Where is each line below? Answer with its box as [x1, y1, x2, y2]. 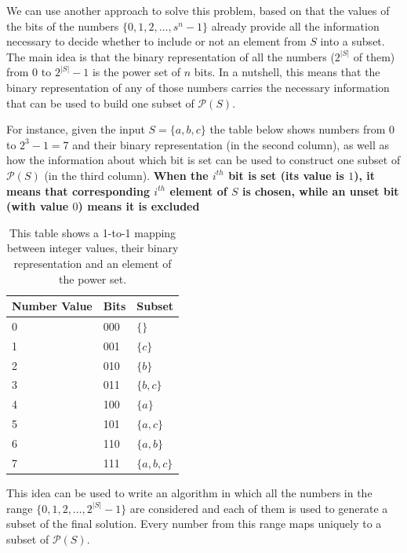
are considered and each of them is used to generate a [129, 500, 388, 516]
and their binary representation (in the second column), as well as [72, 136, 389, 152]
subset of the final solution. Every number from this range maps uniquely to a [6, 515, 382, 532]
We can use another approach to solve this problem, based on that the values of [6, 2, 390, 18]
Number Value [12, 298, 93, 314]
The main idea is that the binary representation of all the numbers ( [6, 48, 335, 64]
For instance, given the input [6, 121, 145, 137]
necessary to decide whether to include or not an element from [6, 33, 307, 49]
